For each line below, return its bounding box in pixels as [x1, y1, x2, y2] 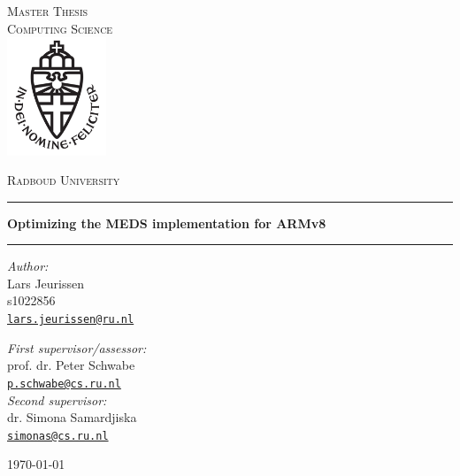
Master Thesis [7, 2, 88, 19]
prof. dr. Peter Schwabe [7, 356, 135, 374]
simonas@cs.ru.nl [7, 429, 109, 442]
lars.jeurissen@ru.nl [7, 313, 134, 326]
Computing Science [7, 19, 113, 37]
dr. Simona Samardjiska [7, 408, 137, 426]
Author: [7, 257, 49, 275]
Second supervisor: [7, 390, 107, 409]
